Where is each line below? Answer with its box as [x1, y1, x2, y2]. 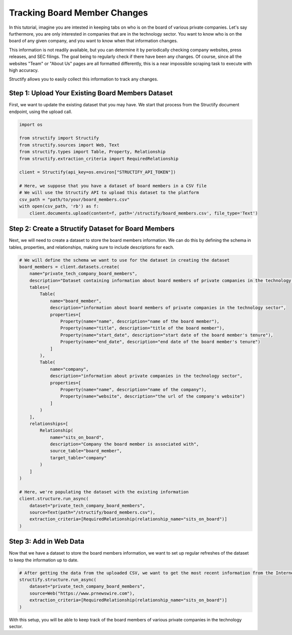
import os [19, 122, 43, 127]
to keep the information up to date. [9, 557, 79, 563]
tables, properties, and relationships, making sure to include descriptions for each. [9, 244, 175, 250]
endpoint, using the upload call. [9, 109, 73, 115]
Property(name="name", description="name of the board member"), [60, 319, 220, 324]
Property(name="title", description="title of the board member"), [60, 326, 225, 331]
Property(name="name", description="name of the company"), [60, 386, 207, 392]
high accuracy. [9, 67, 39, 73]
